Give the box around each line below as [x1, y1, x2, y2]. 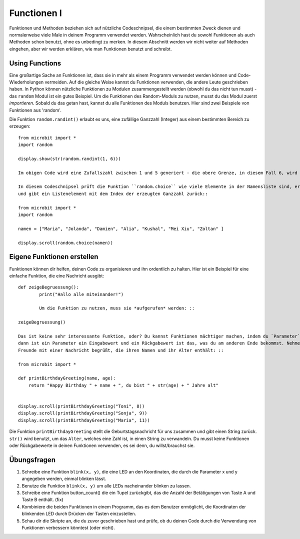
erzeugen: [9, 123, 30, 129]
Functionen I [9, 7, 62, 18]
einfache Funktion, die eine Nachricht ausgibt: [9, 272, 104, 278]
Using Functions [9, 59, 61, 67]
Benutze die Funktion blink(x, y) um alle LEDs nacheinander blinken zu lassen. [21, 482, 191, 488]
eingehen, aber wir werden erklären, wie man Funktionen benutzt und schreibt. [9, 45, 172, 52]
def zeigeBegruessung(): [18, 284, 79, 290]
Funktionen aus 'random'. [9, 107, 62, 113]
